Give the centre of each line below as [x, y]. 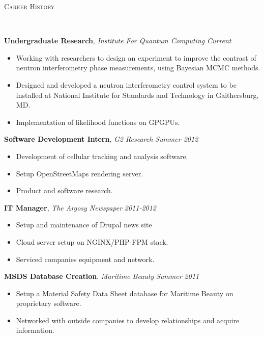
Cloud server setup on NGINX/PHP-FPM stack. [92, 241]
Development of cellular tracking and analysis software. [102, 156]
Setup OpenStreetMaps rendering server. [80, 173]
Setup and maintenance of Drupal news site [84, 225]
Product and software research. [64, 190]
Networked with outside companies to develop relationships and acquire [128, 320]
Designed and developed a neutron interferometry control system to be [126, 84]
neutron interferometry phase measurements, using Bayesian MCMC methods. [138, 68]
